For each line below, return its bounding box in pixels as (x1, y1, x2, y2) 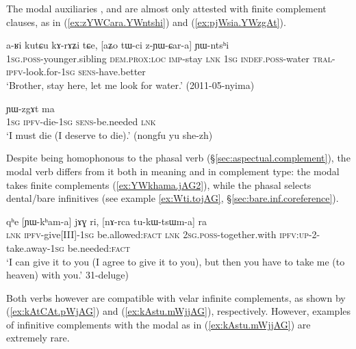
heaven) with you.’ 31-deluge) (6, 268, 129, 282)
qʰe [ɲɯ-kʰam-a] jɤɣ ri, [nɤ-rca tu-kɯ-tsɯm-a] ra (6, 214, 207, 228)
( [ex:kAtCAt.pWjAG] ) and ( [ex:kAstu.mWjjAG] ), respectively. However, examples (6, 304, 351, 318)
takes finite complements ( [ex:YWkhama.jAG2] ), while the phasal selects (6, 177, 311, 192)
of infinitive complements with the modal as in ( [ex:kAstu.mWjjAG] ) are (6, 317, 311, 331)
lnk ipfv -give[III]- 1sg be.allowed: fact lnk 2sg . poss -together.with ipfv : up (6, 227, 309, 242)
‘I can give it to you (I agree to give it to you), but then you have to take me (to (6, 254, 345, 268)
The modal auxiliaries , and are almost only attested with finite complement (6, 1, 327, 15)
